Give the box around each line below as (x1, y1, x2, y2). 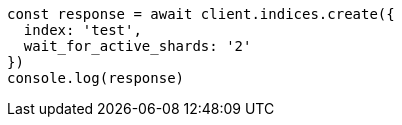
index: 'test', (23, 22, 142, 38)
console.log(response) (7, 70, 185, 86)
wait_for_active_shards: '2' (23, 38, 252, 54)
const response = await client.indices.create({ (7, 6, 395, 22)
